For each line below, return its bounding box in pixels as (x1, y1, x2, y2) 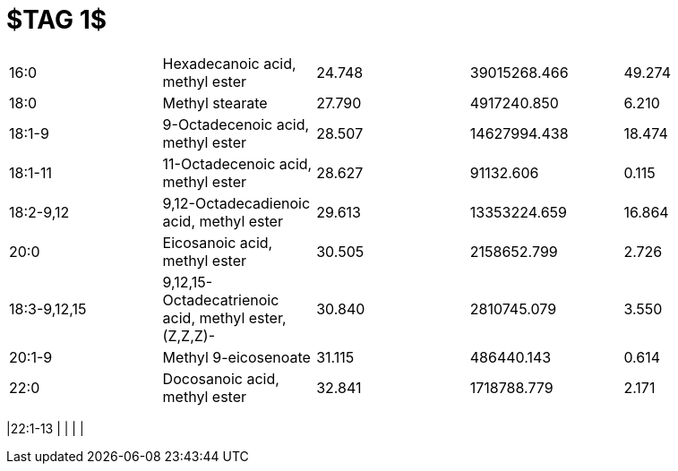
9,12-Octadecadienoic (162, 193, 311, 212)
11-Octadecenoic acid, (162, 154, 313, 173)
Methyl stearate (162, 93, 268, 112)
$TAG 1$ (6, 4, 107, 35)
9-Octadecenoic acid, (162, 115, 310, 133)
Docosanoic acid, (162, 369, 279, 388)
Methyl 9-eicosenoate (162, 347, 311, 366)
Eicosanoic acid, (162, 233, 273, 252)
